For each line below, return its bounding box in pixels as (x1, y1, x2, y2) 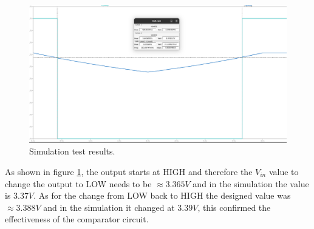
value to (268, 165, 299, 178)
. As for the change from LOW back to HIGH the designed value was (33, 189, 291, 202)
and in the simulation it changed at (43, 201, 175, 213)
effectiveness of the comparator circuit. (5, 213, 149, 225)
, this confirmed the (197, 201, 271, 213)
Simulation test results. (29, 145, 115, 158)
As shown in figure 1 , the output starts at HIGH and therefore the (5, 165, 253, 178)
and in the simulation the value (193, 177, 309, 190)
